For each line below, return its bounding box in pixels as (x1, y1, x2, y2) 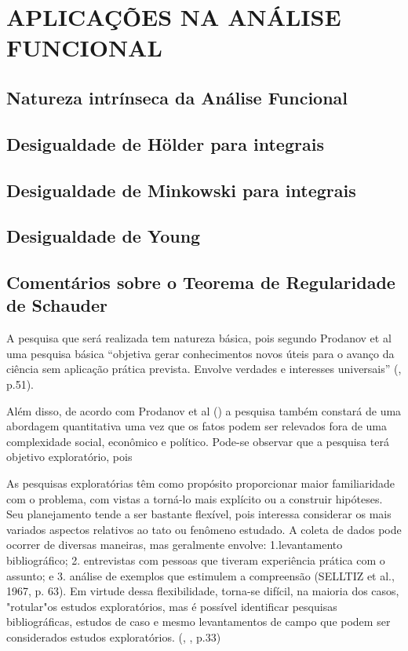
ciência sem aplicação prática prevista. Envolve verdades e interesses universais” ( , (6, 360, 402, 377)
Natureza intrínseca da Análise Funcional (6, 85, 348, 109)
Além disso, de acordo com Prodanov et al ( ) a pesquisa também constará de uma (6, 402, 402, 419)
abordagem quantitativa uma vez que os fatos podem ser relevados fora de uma (6, 418, 387, 434)
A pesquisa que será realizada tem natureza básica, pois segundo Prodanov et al (6, 330, 392, 346)
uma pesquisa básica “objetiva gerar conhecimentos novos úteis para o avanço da (6, 345, 395, 361)
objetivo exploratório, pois (6, 448, 133, 465)
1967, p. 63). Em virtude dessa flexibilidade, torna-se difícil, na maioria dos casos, (6, 583, 399, 599)
